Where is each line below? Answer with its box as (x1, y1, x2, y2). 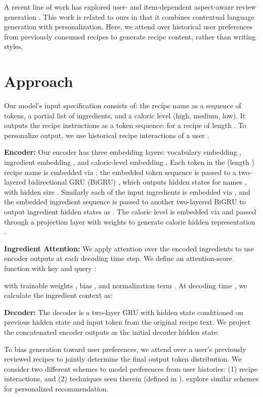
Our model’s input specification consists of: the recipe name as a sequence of (4, 100, 241, 111)
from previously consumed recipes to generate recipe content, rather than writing (4, 31, 256, 41)
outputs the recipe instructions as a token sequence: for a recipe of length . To (4, 120, 246, 130)
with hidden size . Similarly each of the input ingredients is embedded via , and (4, 186, 250, 197)
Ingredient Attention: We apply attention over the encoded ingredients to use (4, 243, 254, 253)
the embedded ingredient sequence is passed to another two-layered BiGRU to (4, 196, 246, 207)
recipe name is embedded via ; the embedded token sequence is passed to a (4, 166, 236, 177)
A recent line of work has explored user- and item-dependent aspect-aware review (4, 2, 256, 12)
